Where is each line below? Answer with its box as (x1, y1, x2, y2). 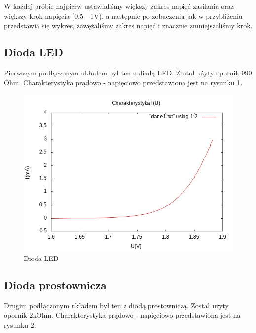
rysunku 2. (4, 319, 36, 330)
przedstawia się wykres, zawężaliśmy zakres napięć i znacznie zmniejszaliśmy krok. (4, 20, 253, 31)
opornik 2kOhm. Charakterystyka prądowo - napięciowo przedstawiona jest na (4, 310, 241, 320)
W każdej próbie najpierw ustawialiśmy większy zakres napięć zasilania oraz (4, 1, 234, 11)
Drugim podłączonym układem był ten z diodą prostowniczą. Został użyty (4, 300, 229, 310)
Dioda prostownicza (4, 277, 107, 292)
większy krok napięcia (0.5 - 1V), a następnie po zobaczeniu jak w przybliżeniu (4, 10, 243, 21)
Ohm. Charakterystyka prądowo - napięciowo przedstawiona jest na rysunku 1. (4, 77, 243, 87)
